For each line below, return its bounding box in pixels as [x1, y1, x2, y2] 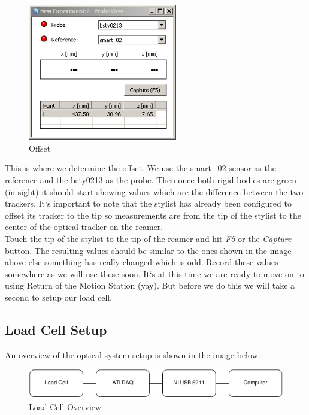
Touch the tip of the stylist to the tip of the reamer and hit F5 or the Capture [5, 232, 292, 244]
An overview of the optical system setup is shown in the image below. [5, 348, 260, 361]
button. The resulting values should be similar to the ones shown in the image [5, 244, 292, 256]
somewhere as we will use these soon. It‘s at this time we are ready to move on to [5, 267, 304, 280]
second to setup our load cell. [5, 290, 113, 303]
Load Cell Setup [5, 320, 107, 338]
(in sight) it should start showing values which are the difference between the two [5, 185, 304, 198]
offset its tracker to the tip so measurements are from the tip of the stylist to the [5, 208, 301, 221]
